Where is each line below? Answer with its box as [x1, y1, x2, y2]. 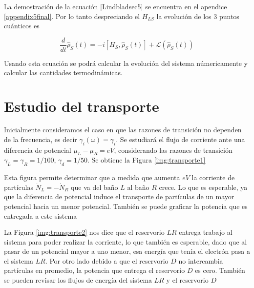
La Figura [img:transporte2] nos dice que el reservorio [4, 227, 165, 237]
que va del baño [71, 182, 118, 192]
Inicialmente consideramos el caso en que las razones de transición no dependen [4, 124, 242, 135]
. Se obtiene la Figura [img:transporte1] [87, 155, 206, 165]
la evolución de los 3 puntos [156, 11, 239, 21]
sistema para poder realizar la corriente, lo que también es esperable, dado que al [4, 236, 247, 247]
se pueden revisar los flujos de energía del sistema [4, 275, 152, 285]
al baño [127, 182, 149, 192]
